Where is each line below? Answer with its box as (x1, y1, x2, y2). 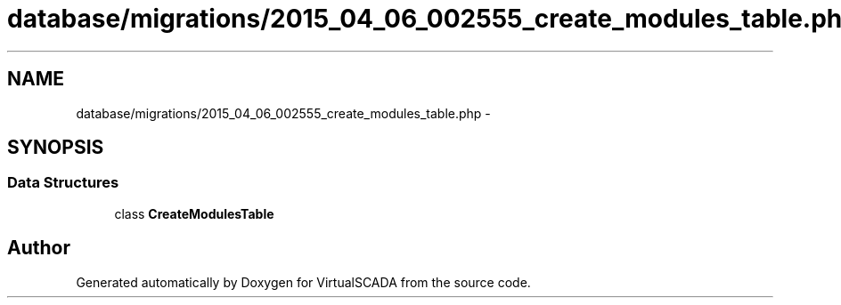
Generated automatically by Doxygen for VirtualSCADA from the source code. (76, 274, 531, 290)
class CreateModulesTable (114, 205, 274, 221)
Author (7, 237, 70, 260)
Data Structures (7, 173, 119, 192)
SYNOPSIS (7, 136, 104, 159)
